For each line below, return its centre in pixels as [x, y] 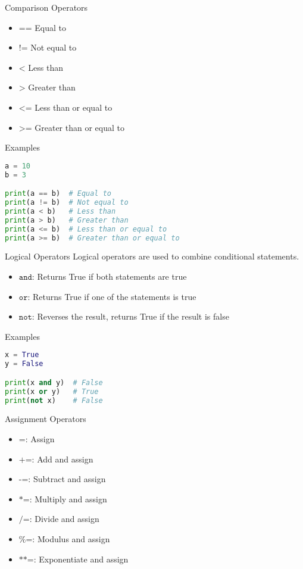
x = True [22, 355]
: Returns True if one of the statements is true [112, 296]
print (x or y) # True [52, 391]
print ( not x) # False [54, 400]
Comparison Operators [46, 7]
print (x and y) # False [54, 382]
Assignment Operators [46, 419]
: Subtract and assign [67, 479]
